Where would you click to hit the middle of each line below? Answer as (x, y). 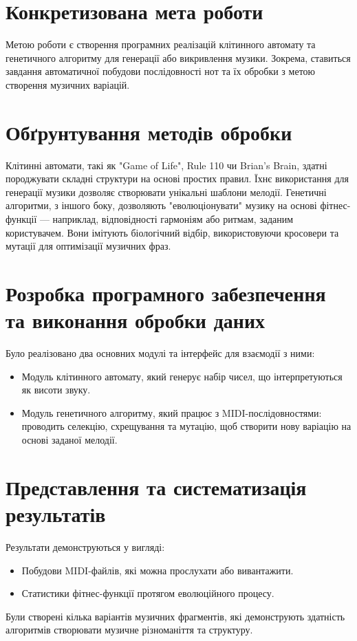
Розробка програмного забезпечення (166, 293)
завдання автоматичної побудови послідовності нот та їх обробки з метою (161, 71)
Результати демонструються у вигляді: (85, 546)
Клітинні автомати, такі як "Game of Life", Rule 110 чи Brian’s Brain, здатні (166, 165)
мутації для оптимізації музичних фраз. (88, 246)
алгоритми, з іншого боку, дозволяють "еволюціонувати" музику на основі (161, 205)
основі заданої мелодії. (69, 440)
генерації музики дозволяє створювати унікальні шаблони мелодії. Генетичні (166, 192)
